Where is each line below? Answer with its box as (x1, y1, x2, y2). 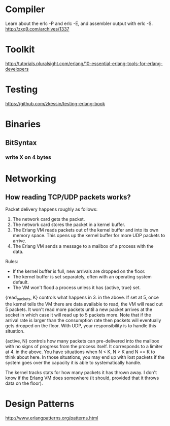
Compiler (5, 4, 45, 15)
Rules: (5, 259, 19, 265)
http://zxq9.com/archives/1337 (5, 25, 70, 32)
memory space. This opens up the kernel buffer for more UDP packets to (12, 233, 165, 239)
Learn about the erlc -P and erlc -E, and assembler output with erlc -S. (5, 20, 153, 26)
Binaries (5, 119, 41, 130)
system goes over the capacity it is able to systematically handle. (5, 360, 142, 366)
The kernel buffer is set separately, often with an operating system (12, 274, 152, 280)
